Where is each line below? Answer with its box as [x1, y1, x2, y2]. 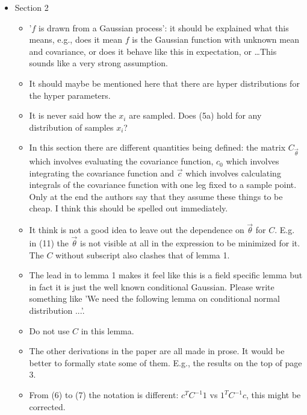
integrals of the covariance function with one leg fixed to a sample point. [29, 178, 297, 191]
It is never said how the [29, 109, 116, 122]
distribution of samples [29, 120, 114, 133]
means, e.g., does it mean [29, 33, 123, 46]
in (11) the [29, 237, 69, 249]
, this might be [246, 388, 301, 401]
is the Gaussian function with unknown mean [132, 33, 299, 46]
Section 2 [14, 1, 49, 13]
